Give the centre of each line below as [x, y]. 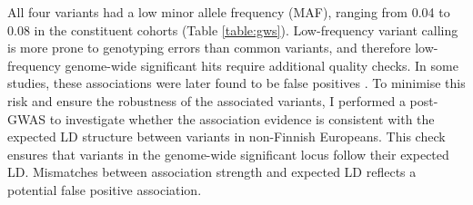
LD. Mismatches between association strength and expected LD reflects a [212, 172]
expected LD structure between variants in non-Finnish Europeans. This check [226, 137]
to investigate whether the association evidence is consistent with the [242, 118]
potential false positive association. [105, 189]
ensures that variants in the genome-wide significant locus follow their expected [228, 154]
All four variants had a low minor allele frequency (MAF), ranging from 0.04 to [229, 12]
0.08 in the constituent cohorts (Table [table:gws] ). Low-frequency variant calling [233, 29]
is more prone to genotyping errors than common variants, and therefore [209, 48]
